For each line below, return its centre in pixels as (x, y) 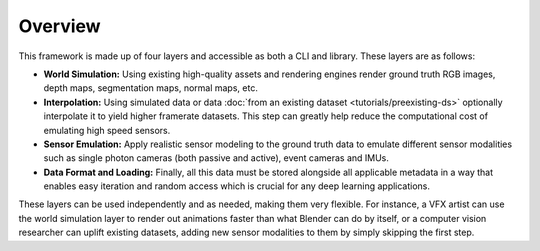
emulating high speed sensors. (107, 130)
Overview (59, 26)
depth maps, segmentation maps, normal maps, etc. (151, 88)
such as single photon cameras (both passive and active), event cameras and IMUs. (216, 158)
